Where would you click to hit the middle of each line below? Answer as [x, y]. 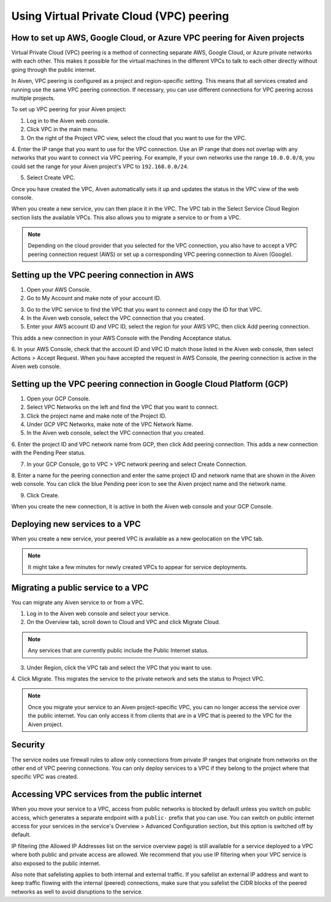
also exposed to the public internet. [56, 863]
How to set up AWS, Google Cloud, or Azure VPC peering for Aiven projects [158, 38]
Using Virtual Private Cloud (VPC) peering [120, 16]
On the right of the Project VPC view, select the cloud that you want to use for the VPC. [136, 138]
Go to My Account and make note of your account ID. [94, 298]
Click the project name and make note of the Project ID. [97, 416]
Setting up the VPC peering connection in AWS [103, 275]
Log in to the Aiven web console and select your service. [98, 613]
